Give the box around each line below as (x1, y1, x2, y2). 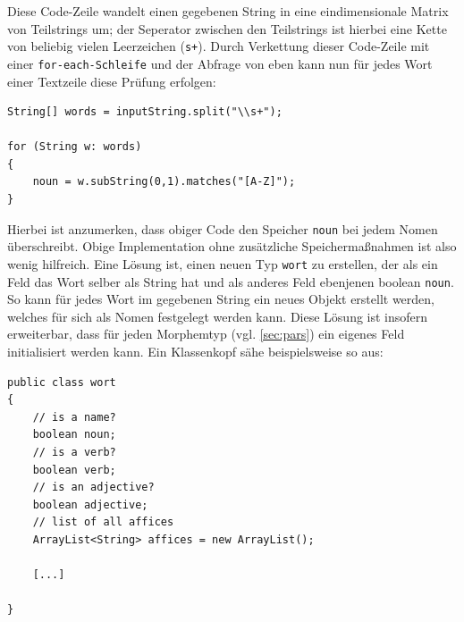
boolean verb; (32, 463, 116, 476)
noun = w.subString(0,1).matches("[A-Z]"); (32, 175, 296, 189)
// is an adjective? (32, 481, 155, 494)
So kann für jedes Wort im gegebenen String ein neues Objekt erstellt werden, (7, 290, 435, 308)
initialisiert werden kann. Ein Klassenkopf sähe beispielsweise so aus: (7, 342, 384, 360)
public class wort (7, 375, 116, 389)
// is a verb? (32, 445, 116, 458)
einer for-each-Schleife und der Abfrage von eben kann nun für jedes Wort (7, 54, 433, 72)
